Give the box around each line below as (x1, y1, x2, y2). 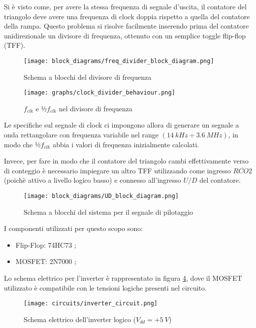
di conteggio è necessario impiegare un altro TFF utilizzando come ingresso (4, 165, 231, 175)
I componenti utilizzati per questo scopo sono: (4, 223, 143, 233)
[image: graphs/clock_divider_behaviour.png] (24, 89, 175, 97)
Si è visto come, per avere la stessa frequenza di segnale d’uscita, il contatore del (4, 1, 247, 11)
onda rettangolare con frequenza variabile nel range (4, 130, 159, 140)
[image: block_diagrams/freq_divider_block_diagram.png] (24, 57, 214, 65)
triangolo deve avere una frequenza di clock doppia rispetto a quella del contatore (4, 11, 250, 21)
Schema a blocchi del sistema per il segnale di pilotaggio (24, 206, 193, 217)
